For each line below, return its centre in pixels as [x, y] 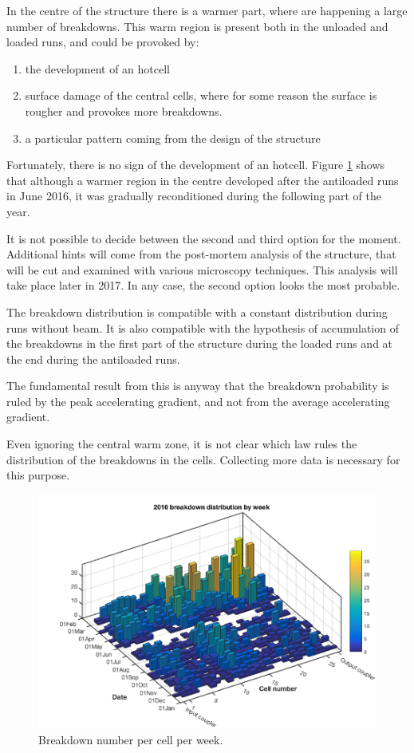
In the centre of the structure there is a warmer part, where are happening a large [207, 10]
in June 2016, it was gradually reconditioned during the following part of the [194, 196]
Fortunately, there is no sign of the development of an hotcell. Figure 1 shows [196, 165]
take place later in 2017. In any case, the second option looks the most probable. [203, 285]
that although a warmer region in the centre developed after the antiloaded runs [203, 180]
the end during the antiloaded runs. [93, 359]
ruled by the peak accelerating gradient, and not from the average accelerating [198, 401]
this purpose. [38, 475]
